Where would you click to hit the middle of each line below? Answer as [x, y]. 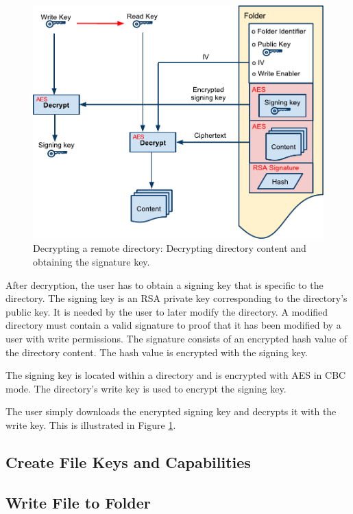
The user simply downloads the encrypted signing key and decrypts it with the [171, 411]
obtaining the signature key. [92, 262]
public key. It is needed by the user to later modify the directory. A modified [167, 311]
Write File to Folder [78, 502]
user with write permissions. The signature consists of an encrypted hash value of [176, 338]
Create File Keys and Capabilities [128, 462]
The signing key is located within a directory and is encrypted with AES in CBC [176, 375]
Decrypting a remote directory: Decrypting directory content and [170, 248]
